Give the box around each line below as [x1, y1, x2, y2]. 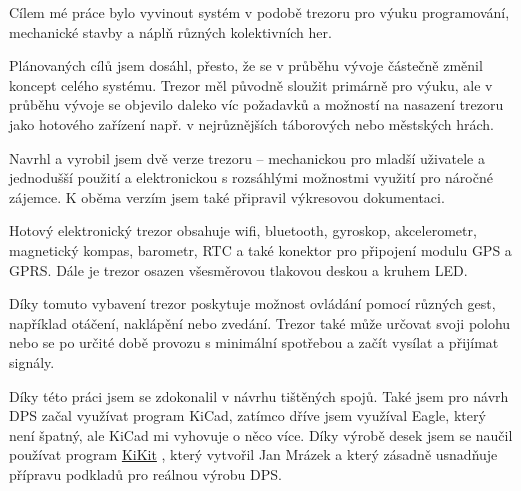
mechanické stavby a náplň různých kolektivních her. [9, 21, 332, 42]
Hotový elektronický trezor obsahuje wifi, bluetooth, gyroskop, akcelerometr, [9, 220, 477, 241]
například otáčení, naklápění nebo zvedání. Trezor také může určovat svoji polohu [9, 312, 511, 333]
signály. [9, 351, 55, 372]
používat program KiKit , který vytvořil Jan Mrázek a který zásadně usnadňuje [9, 444, 498, 465]
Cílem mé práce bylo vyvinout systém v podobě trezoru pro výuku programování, [9, 2, 510, 22]
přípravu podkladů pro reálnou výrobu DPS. [9, 463, 282, 484]
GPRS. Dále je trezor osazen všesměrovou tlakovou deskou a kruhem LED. [9, 259, 468, 280]
